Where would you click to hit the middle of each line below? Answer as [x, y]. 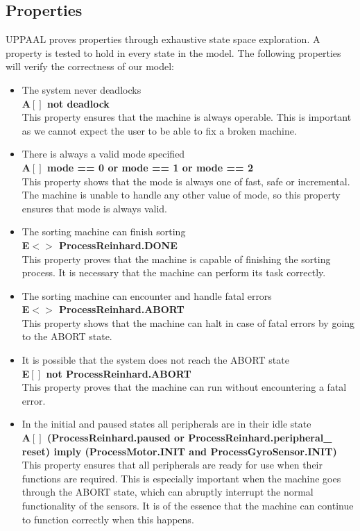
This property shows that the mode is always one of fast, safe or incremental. [186, 181]
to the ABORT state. [67, 336]
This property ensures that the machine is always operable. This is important [187, 117]
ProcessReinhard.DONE [118, 245]
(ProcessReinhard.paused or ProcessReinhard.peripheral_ [189, 438]
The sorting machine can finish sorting [104, 231]
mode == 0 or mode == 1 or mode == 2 [150, 167]
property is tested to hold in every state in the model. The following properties [173, 52]
